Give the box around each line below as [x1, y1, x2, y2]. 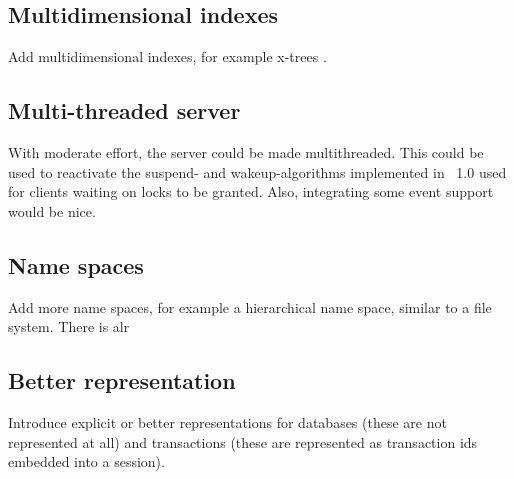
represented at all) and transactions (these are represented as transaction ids [8, 431, 478, 452]
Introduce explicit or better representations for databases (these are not [8, 411, 447, 432]
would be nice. [8, 200, 96, 221]
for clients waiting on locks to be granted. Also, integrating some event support [8, 181, 494, 202]
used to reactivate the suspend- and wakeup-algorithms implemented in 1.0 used [8, 161, 507, 182]
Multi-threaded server [8, 95, 241, 126]
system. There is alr [8, 316, 130, 337]
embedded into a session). [8, 451, 165, 472]
